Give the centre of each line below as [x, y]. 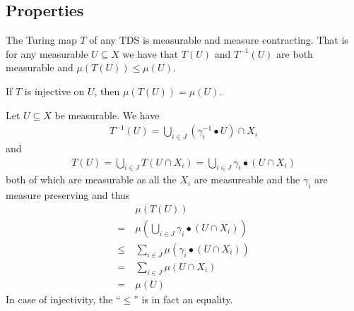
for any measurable [47, 53]
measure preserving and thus [68, 195]
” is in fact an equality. [183, 299]
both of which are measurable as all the [91, 179]
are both [295, 53]
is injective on [54, 91]
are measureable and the [247, 179]
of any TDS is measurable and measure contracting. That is [219, 40]
